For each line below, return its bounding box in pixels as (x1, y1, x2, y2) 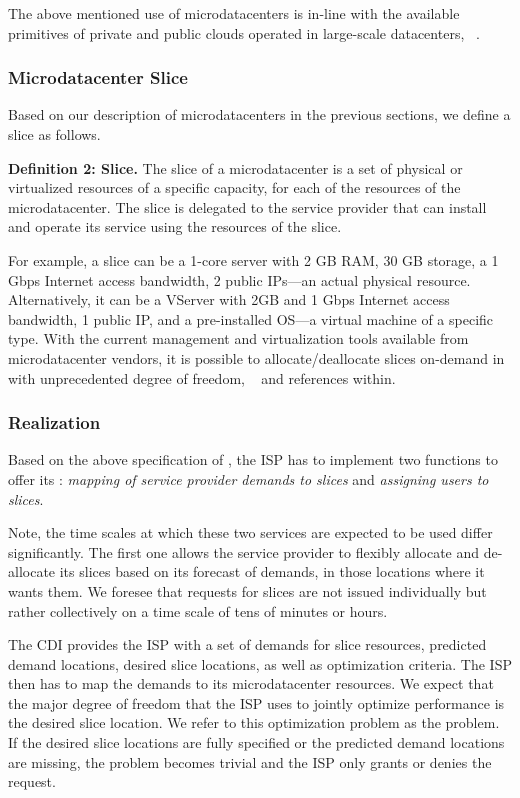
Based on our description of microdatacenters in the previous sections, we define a (8, 104, 511, 125)
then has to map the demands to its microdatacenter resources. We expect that (8, 673, 494, 694)
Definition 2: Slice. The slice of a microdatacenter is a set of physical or (8, 157, 463, 178)
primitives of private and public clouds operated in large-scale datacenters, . (8, 22, 480, 43)
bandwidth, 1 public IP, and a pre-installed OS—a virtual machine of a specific (8, 308, 494, 329)
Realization (8, 410, 101, 435)
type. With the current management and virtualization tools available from (8, 328, 469, 349)
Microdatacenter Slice (8, 65, 188, 90)
